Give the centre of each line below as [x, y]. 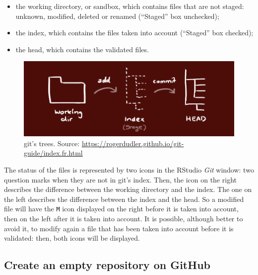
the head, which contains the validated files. [82, 49]
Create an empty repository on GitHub [107, 265]
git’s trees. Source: [52, 143]
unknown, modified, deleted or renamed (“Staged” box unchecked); [117, 16]
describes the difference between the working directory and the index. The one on [128, 189]
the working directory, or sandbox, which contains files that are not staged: [130, 6]
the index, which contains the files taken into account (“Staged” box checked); [134, 33]
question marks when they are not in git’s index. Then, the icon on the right [120, 179]
